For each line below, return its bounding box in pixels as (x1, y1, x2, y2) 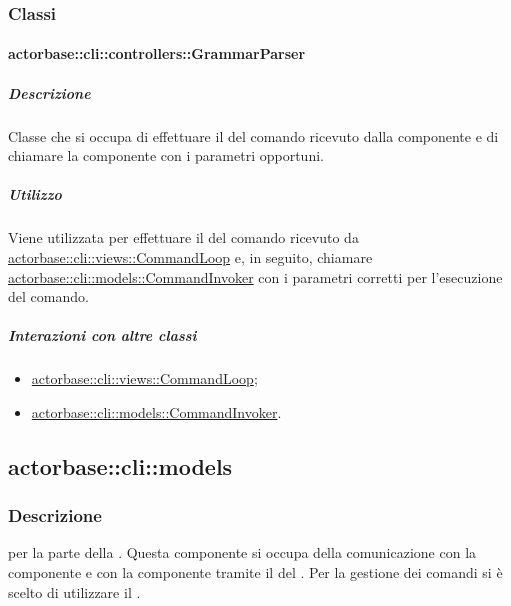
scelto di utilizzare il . (8, 581, 141, 602)
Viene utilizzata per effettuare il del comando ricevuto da (8, 227, 359, 248)
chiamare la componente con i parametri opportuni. (8, 145, 324, 166)
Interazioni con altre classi (8, 325, 197, 346)
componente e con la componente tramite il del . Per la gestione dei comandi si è (8, 562, 503, 583)
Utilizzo (8, 184, 62, 205)
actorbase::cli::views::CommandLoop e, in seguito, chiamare (8, 246, 373, 267)
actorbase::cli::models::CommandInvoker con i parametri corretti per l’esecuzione (8, 266, 503, 287)
